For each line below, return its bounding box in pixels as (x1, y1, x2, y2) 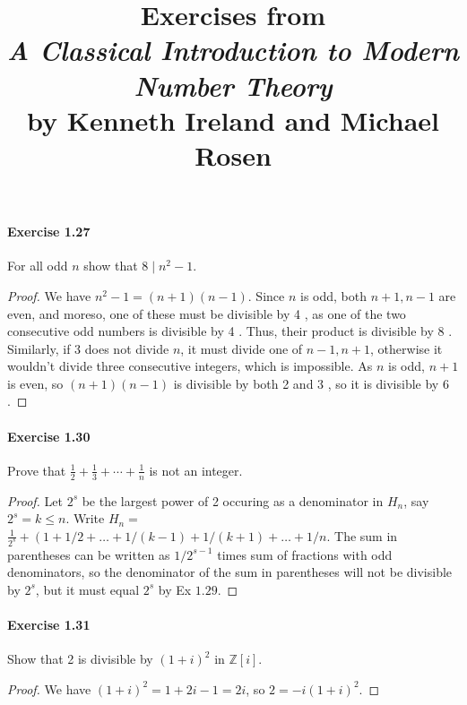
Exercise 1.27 (7, 222, 91, 241)
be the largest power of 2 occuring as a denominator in (82, 491, 384, 510)
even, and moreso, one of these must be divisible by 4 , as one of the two (7, 304, 406, 322)
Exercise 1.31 (7, 615, 91, 634)
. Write (65, 509, 105, 528)
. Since (247, 286, 285, 305)
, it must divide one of (180, 339, 303, 357)
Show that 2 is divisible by (7, 649, 153, 668)
